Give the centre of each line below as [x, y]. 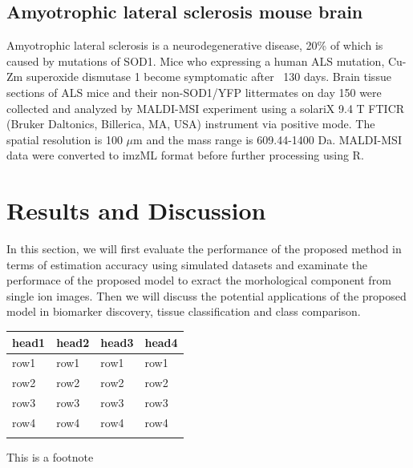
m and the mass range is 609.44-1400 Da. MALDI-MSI [267, 139]
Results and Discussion [136, 210]
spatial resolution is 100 [65, 139]
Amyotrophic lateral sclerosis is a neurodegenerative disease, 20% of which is [195, 45]
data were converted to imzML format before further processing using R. [185, 155]
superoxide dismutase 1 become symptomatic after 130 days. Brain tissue [209, 77]
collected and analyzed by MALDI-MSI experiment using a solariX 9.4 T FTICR [206, 108]
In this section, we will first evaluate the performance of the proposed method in [204, 249]
